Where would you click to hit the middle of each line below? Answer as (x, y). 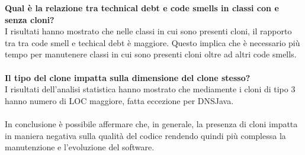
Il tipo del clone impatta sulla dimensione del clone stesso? (128, 77)
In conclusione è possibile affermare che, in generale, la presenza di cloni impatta (151, 123)
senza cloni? (30, 19)
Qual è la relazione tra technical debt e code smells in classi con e (142, 8)
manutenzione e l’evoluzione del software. (80, 147)
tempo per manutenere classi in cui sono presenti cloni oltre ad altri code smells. (151, 54)
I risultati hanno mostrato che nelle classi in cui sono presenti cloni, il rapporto (148, 31)
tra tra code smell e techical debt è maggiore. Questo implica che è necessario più (152, 42)
